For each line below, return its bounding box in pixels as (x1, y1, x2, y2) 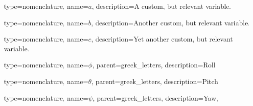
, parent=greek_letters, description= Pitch (91, 76, 218, 86)
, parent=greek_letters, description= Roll (92, 60, 216, 70)
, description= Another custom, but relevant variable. (91, 17, 250, 27)
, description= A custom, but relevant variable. (92, 1, 231, 11)
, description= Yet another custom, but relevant (91, 34, 233, 44)
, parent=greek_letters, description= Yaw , (92, 92, 218, 103)
